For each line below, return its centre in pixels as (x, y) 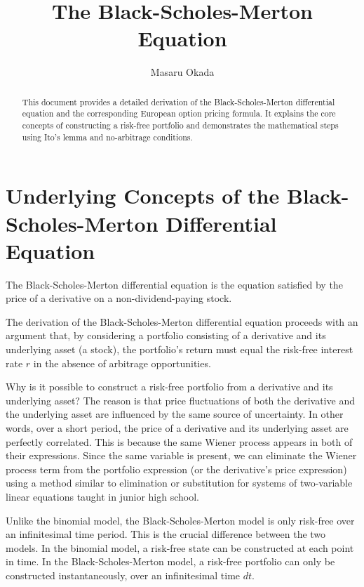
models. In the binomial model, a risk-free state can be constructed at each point (180, 547)
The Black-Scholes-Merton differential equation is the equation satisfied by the (174, 284)
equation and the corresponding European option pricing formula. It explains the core (179, 113)
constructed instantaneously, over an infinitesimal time (123, 575)
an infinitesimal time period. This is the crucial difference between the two (166, 534)
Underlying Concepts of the (143, 196)
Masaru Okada (182, 72)
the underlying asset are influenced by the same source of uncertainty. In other (175, 414)
